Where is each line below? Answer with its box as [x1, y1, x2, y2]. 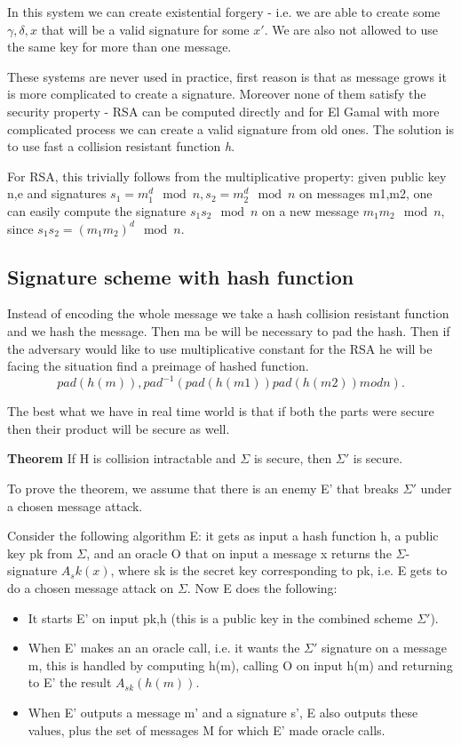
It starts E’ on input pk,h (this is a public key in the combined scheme [28, 608, 413, 627]
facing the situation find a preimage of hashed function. [7, 356, 309, 375]
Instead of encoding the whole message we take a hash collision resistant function [7, 304, 449, 323]
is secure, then [253, 449, 332, 468]
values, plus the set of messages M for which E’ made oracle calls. [28, 720, 385, 739]
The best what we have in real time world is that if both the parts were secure [7, 402, 434, 421]
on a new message [262, 201, 360, 220]
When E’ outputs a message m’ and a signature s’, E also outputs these [28, 702, 418, 721]
